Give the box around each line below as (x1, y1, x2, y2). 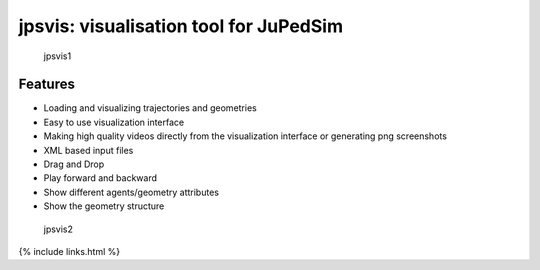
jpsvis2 (43, 223, 74, 235)
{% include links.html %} (18, 245, 120, 257)
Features (18, 76, 75, 93)
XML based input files (43, 144, 134, 156)
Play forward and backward (43, 172, 158, 184)
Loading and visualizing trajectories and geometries (43, 102, 257, 114)
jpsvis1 (43, 50, 72, 62)
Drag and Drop (43, 158, 105, 170)
